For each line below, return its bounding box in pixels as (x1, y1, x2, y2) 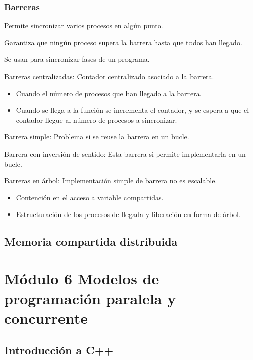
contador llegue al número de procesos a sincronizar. (16, 114, 177, 125)
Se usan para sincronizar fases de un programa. (4, 54, 150, 64)
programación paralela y (4, 288, 176, 309)
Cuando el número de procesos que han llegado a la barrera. (16, 88, 202, 98)
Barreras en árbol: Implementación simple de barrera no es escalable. (4, 175, 217, 186)
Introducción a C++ (4, 342, 114, 357)
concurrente (4, 308, 88, 328)
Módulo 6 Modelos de (4, 268, 159, 289)
